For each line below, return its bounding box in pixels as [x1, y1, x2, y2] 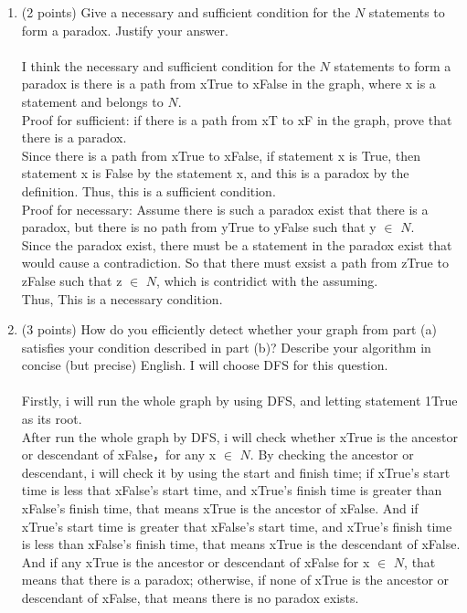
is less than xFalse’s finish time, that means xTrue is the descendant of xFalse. [21, 534, 461, 554]
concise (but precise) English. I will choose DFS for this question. [21, 355, 388, 375]
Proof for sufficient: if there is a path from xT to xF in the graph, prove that [21, 110, 452, 129]
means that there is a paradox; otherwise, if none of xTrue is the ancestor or [21, 570, 450, 589]
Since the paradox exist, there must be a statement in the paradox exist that [21, 235, 452, 254]
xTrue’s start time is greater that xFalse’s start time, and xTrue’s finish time [21, 516, 452, 535]
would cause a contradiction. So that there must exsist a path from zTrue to [21, 253, 449, 272]
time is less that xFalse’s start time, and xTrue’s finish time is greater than [21, 481, 442, 500]
